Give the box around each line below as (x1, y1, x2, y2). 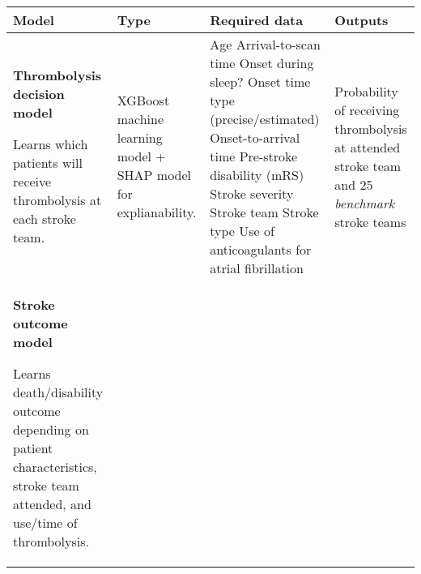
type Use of (210, 221, 274, 240)
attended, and (13, 495, 91, 513)
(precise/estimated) (210, 109, 320, 128)
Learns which (13, 135, 88, 153)
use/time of (13, 513, 78, 532)
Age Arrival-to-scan (210, 35, 321, 54)
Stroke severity (210, 184, 294, 203)
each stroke (13, 209, 76, 228)
